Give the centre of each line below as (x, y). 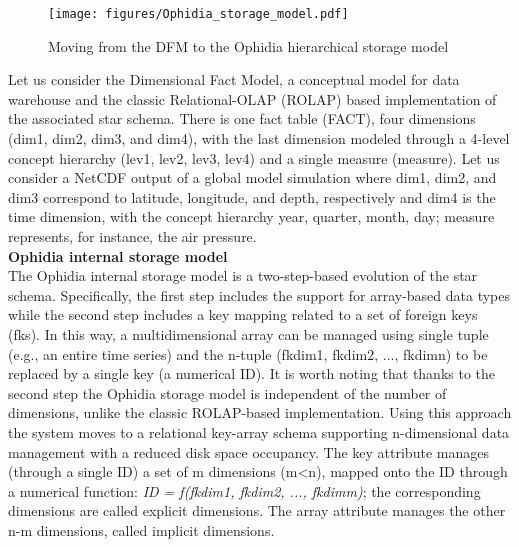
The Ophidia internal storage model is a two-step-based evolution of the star (243, 275)
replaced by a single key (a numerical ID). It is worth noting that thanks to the (252, 373)
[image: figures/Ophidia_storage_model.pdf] (198, 14)
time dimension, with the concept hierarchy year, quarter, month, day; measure (251, 216)
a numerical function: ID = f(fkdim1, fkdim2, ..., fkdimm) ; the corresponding (244, 490)
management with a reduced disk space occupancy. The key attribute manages (248, 451)
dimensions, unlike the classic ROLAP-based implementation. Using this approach (260, 412)
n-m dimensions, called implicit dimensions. (141, 529)
